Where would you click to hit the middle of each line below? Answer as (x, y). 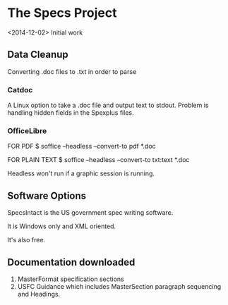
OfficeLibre (27, 130)
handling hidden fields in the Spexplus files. (71, 113)
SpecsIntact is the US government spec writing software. (90, 213)
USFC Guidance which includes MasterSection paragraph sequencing (119, 286)
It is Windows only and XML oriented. (62, 226)
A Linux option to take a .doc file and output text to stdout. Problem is (108, 105)
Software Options (47, 195)
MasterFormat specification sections (71, 279)
